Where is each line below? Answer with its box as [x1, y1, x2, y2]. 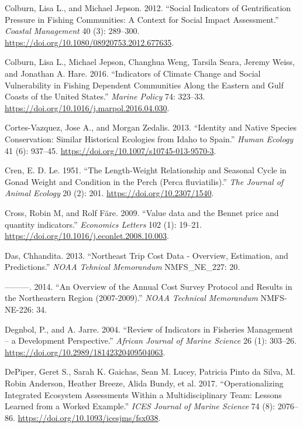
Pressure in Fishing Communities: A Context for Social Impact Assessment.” [5, 13, 279, 25]
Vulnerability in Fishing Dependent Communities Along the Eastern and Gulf [5, 78, 284, 91]
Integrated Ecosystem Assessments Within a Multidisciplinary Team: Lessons [5, 388, 282, 400]
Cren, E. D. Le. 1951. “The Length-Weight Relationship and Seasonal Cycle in [5, 164, 287, 176]
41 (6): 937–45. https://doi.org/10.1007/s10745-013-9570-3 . [5, 144, 216, 156]
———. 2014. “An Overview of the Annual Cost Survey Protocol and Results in [5, 280, 292, 292]
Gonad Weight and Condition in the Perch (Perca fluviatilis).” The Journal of [5, 175, 284, 187]
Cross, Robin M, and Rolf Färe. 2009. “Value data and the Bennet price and [5, 206, 279, 218]
